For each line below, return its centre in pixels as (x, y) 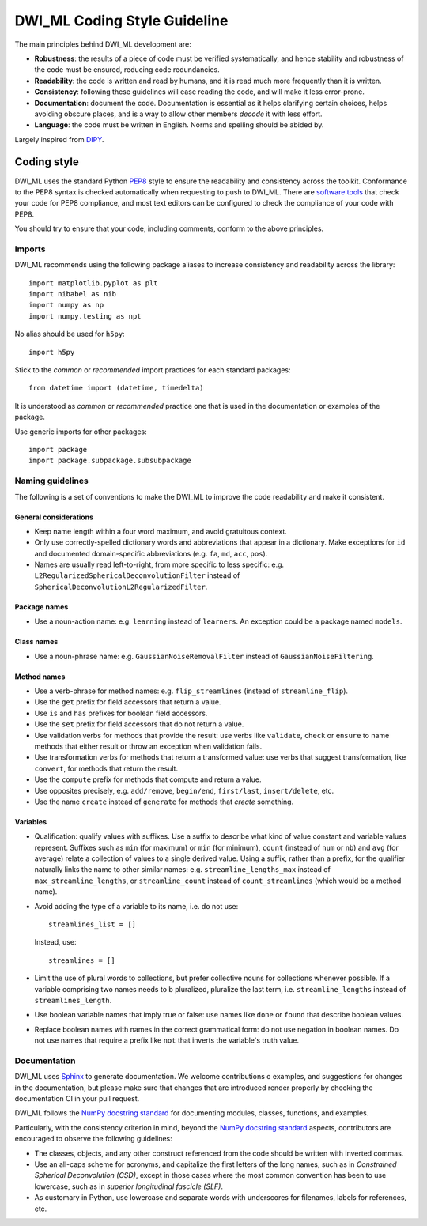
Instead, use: (55, 942)
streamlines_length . (73, 1000)
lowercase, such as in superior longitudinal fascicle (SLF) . (128, 1186)
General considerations (54, 517)
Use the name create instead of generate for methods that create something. (164, 802)
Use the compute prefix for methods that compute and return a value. (148, 779)
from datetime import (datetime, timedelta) (117, 388)
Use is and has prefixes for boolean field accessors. (121, 713)
